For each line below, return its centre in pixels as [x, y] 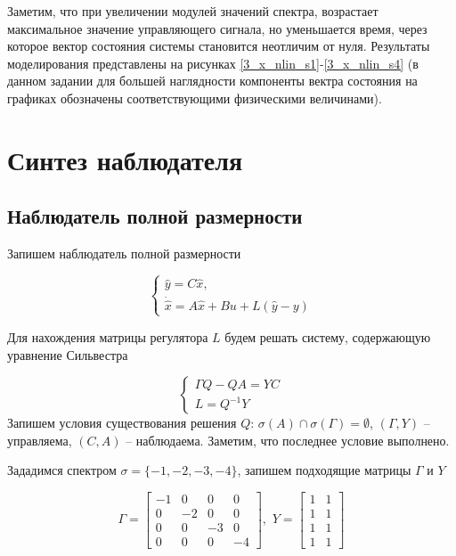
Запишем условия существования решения [122, 423]
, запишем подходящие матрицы [324, 470]
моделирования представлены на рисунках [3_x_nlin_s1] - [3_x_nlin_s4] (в [213, 63]
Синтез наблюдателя [125, 159]
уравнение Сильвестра [68, 354]
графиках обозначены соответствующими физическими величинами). [195, 98]
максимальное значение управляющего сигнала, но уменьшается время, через [217, 28]
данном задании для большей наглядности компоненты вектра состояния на [212, 81]
